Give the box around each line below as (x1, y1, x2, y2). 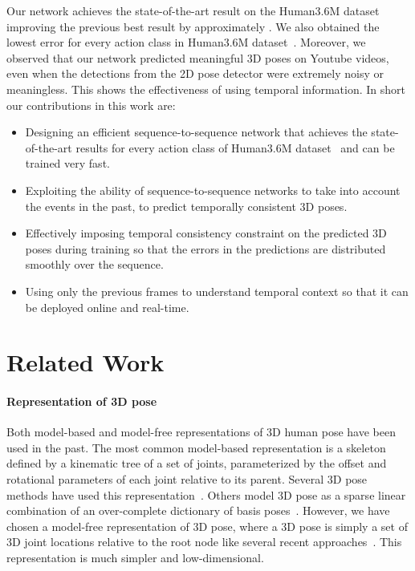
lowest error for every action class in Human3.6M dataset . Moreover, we (6, 34, 366, 51)
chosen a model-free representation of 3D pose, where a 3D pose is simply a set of (6, 517, 408, 534)
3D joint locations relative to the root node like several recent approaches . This (6, 533, 402, 550)
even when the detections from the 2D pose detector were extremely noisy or (6, 65, 384, 82)
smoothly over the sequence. (25, 256, 164, 273)
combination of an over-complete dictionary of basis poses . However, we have (6, 502, 390, 519)
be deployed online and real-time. (25, 298, 189, 315)
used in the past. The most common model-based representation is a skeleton (6, 439, 386, 456)
